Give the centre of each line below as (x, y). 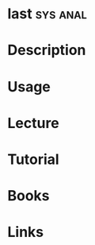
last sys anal (47, 14)
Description (47, 51)
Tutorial (34, 159)
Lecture (34, 123)
